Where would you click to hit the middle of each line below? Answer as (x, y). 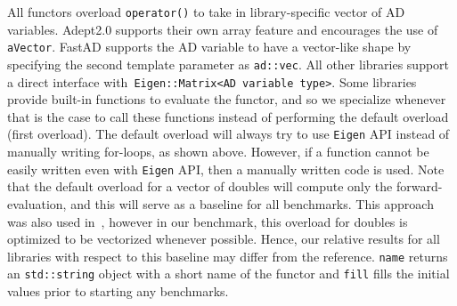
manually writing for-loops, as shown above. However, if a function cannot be (218, 152)
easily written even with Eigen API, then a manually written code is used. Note (226, 169)
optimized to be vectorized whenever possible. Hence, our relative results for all (224, 239)
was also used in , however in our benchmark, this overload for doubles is (208, 221)
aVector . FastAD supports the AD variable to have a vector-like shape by (209, 47)
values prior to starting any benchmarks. (118, 291)
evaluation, (37, 203)
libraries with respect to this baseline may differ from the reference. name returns (228, 256)
